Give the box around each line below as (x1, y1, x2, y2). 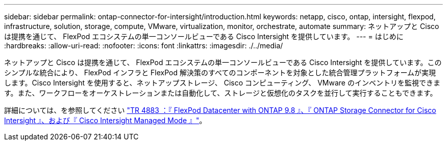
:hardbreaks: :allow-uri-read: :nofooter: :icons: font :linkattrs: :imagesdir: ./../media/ (4, 41, 283, 50)
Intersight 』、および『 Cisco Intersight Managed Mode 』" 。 (4, 116, 207, 125)
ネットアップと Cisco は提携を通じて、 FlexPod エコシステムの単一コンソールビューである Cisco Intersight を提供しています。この (4, 58, 442, 67)
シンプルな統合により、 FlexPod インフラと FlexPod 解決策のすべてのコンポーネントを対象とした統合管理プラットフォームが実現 (4, 68, 436, 77)
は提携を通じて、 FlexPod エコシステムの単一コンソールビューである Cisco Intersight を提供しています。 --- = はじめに (4, 32, 404, 41)
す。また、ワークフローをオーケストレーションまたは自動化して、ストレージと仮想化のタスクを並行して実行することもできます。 (4, 89, 437, 97)
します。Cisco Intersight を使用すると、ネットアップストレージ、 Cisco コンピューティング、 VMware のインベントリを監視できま (4, 78, 440, 87)
